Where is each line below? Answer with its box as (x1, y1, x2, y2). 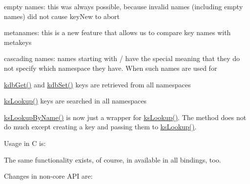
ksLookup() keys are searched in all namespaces (4, 96, 146, 106)
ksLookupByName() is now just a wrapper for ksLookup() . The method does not (4, 112, 247, 122)
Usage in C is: (4, 138, 46, 148)
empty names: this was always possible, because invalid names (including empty (4, 1, 243, 11)
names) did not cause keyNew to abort (4, 11, 120, 21)
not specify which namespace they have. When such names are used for (4, 62, 217, 73)
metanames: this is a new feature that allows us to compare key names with (4, 27, 231, 38)
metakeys (4, 37, 32, 47)
